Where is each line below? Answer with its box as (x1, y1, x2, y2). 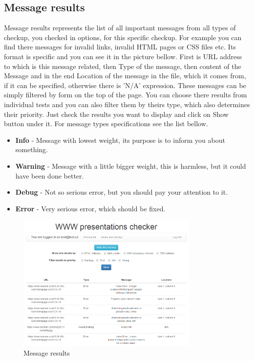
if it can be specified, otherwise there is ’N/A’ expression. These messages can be (4, 80, 246, 90)
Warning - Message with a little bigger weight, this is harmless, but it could (15, 160, 246, 171)
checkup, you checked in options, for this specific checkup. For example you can (4, 32, 242, 42)
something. (15, 144, 48, 155)
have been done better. (15, 170, 84, 180)
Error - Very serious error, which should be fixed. (15, 203, 166, 213)
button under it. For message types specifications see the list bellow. (4, 118, 208, 129)
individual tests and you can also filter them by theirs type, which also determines (4, 99, 250, 109)
